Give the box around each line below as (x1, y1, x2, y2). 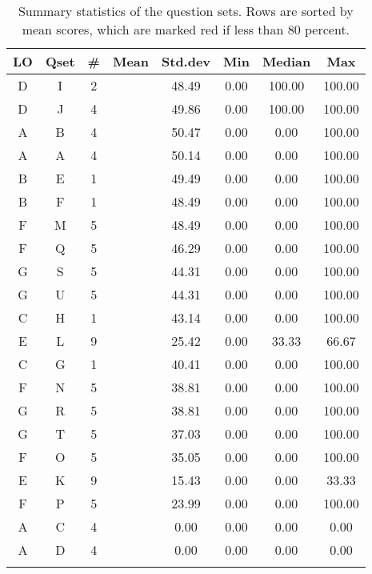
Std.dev (162, 52, 211, 70)
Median (262, 52, 311, 70)
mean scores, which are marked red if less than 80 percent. (22, 20, 350, 38)
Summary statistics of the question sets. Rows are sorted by (18, 2, 354, 20)
